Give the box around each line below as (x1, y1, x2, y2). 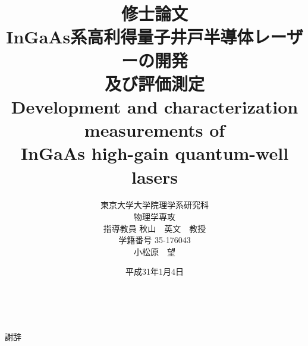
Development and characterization (11, 94, 298, 118)
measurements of (84, 118, 225, 142)
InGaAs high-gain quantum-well (20, 141, 289, 165)
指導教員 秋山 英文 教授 (103, 222, 206, 234)
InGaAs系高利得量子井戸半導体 (6, 24, 254, 49)
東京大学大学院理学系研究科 (100, 199, 209, 211)
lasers (131, 164, 178, 188)
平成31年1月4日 (125, 265, 184, 278)
